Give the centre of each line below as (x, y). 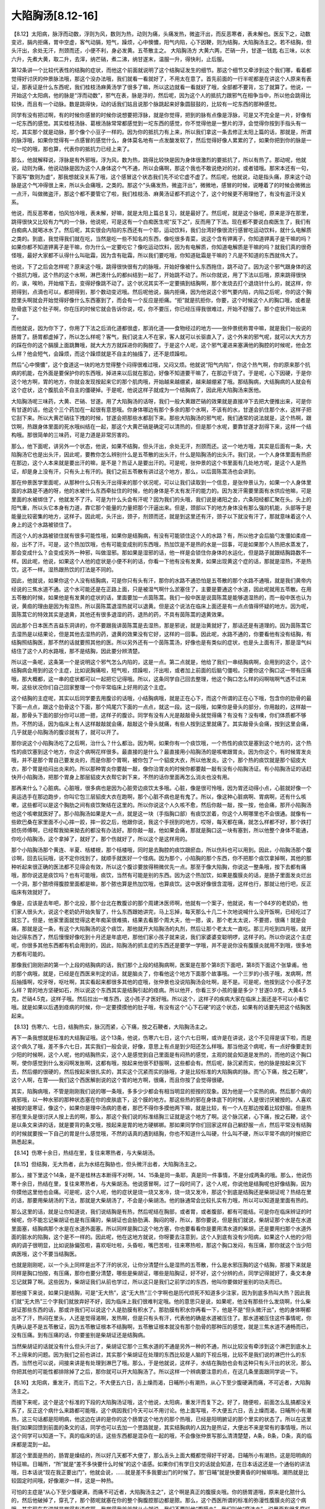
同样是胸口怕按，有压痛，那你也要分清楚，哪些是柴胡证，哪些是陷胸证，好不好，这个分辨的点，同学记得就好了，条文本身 (161, 1273)
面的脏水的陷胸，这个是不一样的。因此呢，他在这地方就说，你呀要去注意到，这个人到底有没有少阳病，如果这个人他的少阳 (161, 1237)
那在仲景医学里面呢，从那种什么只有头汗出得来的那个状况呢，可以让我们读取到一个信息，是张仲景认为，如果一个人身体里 (161, 482)
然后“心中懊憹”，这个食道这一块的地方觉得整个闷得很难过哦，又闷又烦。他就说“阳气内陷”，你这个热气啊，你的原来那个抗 (161, 365)
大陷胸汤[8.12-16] (55, 16)
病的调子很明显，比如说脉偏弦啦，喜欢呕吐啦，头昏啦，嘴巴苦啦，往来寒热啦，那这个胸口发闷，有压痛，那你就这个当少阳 (161, 1245)
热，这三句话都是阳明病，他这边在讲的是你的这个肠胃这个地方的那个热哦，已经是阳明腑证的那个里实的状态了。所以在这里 (161, 1419)
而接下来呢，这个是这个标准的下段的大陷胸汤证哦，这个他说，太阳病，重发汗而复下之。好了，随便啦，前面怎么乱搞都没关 (161, 1402)
